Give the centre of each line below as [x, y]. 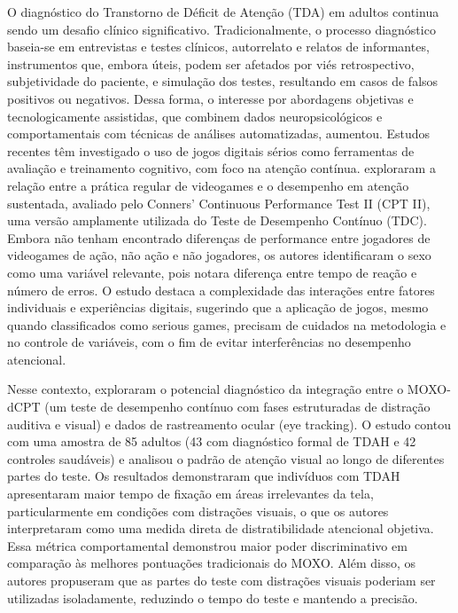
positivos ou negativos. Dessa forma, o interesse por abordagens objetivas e [210, 98]
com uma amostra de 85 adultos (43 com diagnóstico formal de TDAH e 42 [212, 441]
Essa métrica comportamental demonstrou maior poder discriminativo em [207, 545]
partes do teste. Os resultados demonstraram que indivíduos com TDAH [204, 476]
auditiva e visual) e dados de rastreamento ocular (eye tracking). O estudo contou [229, 424]
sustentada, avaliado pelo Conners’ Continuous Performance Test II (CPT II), [219, 203]
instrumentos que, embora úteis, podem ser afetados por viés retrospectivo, [211, 63]
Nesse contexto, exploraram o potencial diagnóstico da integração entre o [206, 389]
